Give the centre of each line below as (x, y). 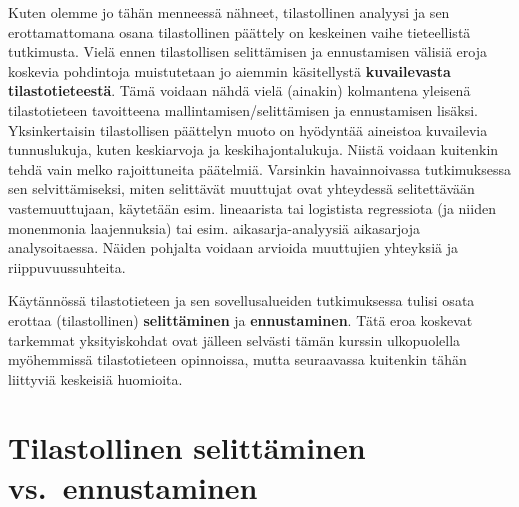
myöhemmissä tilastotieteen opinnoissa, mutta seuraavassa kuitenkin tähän (237, 359)
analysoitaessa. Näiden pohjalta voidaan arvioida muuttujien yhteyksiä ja (233, 247)
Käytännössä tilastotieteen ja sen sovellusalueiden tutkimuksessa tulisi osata (241, 300)
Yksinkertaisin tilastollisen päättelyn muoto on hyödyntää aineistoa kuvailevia (248, 129)
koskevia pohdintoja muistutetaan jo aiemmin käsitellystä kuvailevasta (229, 70)
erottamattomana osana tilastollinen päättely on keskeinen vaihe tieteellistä (239, 31)
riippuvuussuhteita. (67, 266)
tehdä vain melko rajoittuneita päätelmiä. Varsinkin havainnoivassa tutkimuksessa (260, 168)
